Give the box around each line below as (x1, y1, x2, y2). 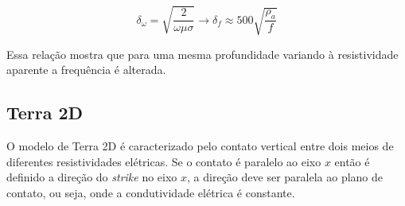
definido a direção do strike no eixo (6, 169, 177, 185)
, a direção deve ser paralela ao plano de (187, 169, 383, 185)
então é (334, 153, 370, 169)
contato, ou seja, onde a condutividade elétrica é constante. (6, 184, 295, 200)
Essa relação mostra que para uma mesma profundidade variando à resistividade (6, 45, 399, 62)
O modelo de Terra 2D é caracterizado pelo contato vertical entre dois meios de (6, 138, 394, 154)
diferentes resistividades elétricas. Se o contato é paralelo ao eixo (6, 153, 321, 169)
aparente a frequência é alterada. (6, 61, 166, 78)
